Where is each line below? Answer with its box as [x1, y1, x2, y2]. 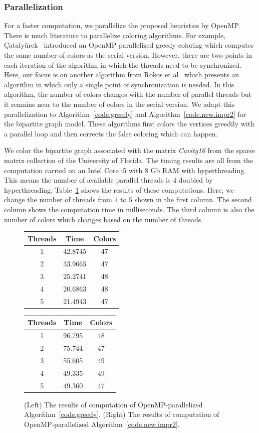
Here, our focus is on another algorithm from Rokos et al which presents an [4, 69, 239, 80]
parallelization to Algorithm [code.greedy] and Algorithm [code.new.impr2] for [4, 108, 246, 119]
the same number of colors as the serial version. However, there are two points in [4, 50, 252, 60]
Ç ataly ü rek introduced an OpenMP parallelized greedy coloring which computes [4, 40, 254, 50]
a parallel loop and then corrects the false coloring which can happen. [4, 128, 218, 138]
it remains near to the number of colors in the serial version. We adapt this [4, 98, 235, 109]
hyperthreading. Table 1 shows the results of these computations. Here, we [4, 184, 234, 195]
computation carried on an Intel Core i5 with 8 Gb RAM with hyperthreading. [4, 165, 246, 175]
